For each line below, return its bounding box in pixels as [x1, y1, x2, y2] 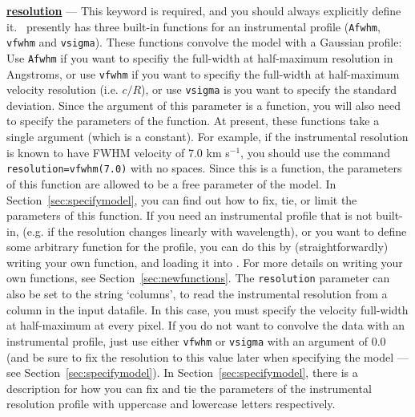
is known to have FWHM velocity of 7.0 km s [6, 144, 230, 160]
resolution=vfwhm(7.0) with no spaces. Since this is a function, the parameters [6, 160, 402, 176]
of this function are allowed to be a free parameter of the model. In [6, 175, 336, 192]
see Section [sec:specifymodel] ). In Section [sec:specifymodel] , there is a [6, 364, 358, 381]
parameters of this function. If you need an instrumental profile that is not [6, 207, 373, 224]
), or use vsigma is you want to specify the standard [141, 81, 397, 98]
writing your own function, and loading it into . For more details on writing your [6, 253, 403, 270]
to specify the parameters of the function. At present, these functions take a [6, 112, 380, 129]
